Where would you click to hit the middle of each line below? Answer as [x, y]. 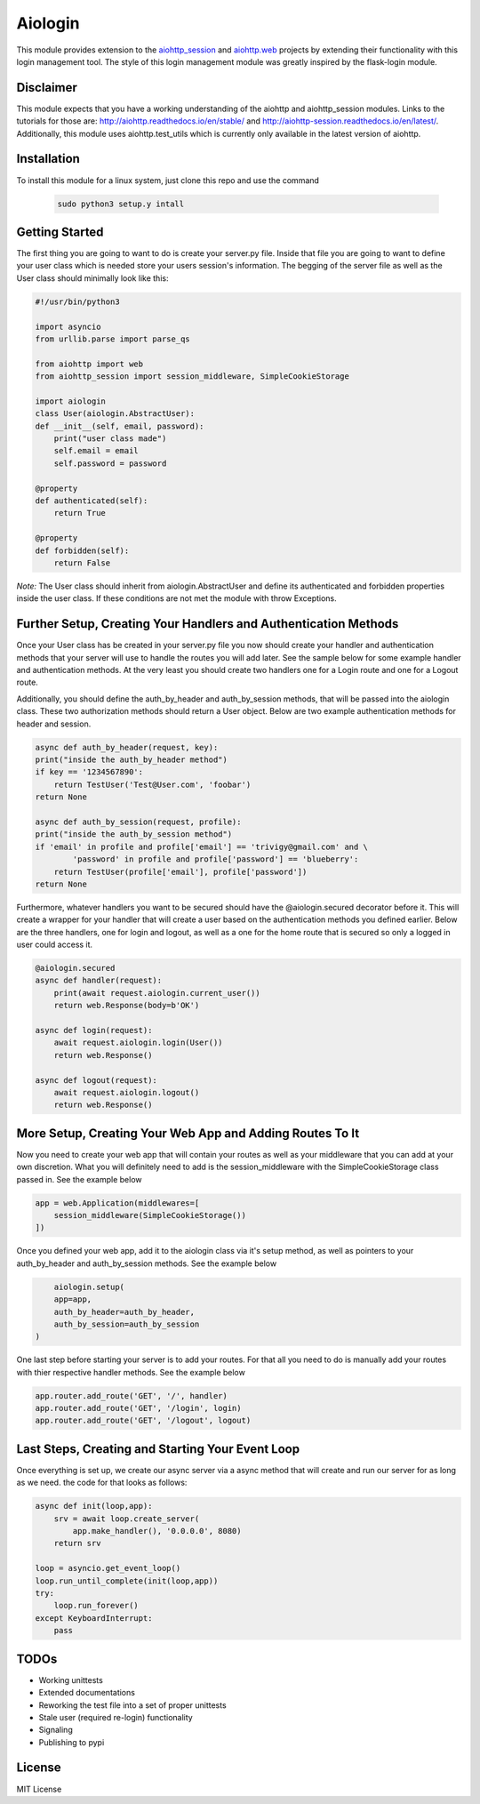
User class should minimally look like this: [92, 278]
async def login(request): [94, 1030]
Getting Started [60, 232]
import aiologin [71, 401]
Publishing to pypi [72, 1742]
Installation [48, 159]
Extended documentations [87, 1693]
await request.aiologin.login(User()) [138, 1043]
